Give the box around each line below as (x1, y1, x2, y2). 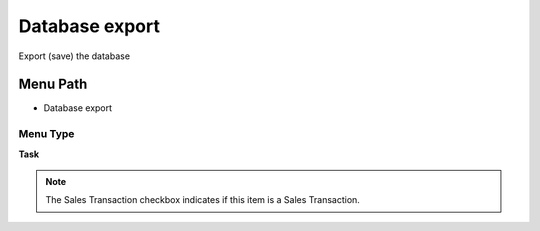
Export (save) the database (18, 50, 130, 62)
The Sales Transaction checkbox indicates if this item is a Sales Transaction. (45, 194, 360, 206)
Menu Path (18, 76, 88, 93)
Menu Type (18, 127, 75, 141)
